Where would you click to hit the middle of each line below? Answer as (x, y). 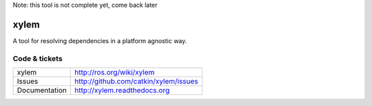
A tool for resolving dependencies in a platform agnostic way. (100, 40)
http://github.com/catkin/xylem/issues (137, 81)
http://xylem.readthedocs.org (122, 90)
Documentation (42, 90)
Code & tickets (38, 58)
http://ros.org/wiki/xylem (115, 72)
